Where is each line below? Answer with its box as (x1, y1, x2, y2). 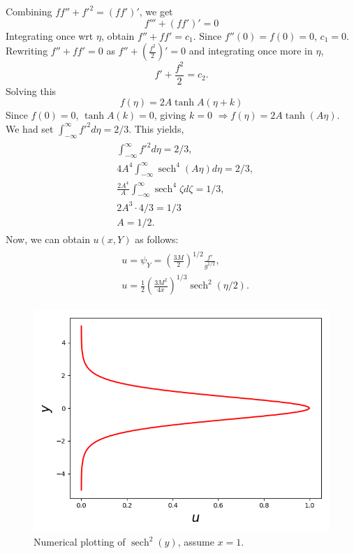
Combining (6, 4, 52, 18)
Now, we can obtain (6, 231, 90, 246)
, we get (139, 4, 173, 18)
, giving (154, 108, 186, 122)
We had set (6, 121, 54, 136)
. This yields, (128, 121, 184, 136)
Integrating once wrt (6, 28, 94, 43)
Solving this (6, 83, 57, 98)
